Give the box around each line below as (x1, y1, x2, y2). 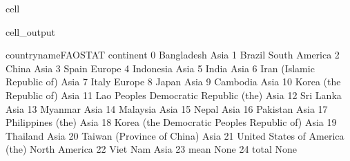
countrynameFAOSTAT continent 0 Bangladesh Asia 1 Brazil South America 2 (6, 47, 340, 62)
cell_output (6, 24, 55, 39)
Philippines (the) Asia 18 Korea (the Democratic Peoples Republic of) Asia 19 (6, 115, 337, 129)
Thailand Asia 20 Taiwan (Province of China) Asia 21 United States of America (6, 128, 344, 142)
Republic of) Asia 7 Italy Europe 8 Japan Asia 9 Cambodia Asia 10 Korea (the (6, 74, 341, 89)
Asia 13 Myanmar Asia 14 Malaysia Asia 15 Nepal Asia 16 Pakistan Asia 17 (6, 101, 328, 116)
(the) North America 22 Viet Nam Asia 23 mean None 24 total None (6, 142, 298, 156)
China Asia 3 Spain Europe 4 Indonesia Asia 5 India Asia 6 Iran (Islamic (6, 61, 315, 75)
